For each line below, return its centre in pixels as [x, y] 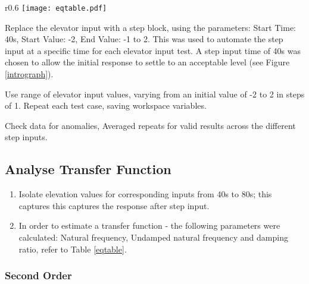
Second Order [38, 275]
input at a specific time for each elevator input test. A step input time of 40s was [153, 50]
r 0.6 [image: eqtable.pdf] [56, 7]
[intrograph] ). [29, 74]
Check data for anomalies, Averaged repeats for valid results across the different [150, 125]
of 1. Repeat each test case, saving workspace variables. [106, 105]
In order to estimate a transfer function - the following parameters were [149, 225]
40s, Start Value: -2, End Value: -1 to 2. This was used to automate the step [144, 39]
